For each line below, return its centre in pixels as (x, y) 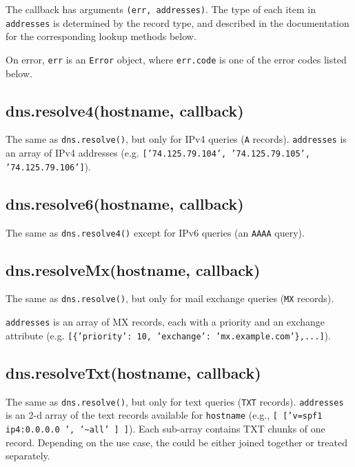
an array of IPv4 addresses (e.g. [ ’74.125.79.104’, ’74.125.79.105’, (158, 153)
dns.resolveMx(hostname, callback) (133, 269)
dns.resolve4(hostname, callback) (125, 110)
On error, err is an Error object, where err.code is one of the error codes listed (176, 59)
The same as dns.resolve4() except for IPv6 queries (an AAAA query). (155, 232)
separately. (28, 456)
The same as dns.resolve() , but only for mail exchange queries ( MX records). (170, 298)
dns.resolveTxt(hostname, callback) (133, 372)
